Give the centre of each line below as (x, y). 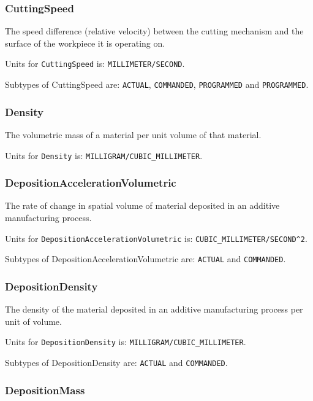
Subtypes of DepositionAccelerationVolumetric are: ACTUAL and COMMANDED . (145, 259)
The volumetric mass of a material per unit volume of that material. (133, 134)
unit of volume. (33, 321)
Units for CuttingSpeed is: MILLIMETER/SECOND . (95, 64)
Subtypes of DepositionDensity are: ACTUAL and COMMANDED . (116, 362)
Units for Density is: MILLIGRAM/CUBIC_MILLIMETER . (104, 155)
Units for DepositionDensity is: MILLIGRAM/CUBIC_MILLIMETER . (126, 342)
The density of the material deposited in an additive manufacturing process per (154, 309)
